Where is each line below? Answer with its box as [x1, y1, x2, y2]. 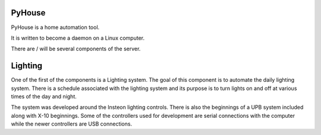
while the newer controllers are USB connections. [11, 120, 133, 127]
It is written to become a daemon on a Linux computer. [11, 34, 145, 41]
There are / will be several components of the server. [11, 45, 141, 53]
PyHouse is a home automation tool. [11, 24, 100, 31]
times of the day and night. [11, 92, 77, 100]
